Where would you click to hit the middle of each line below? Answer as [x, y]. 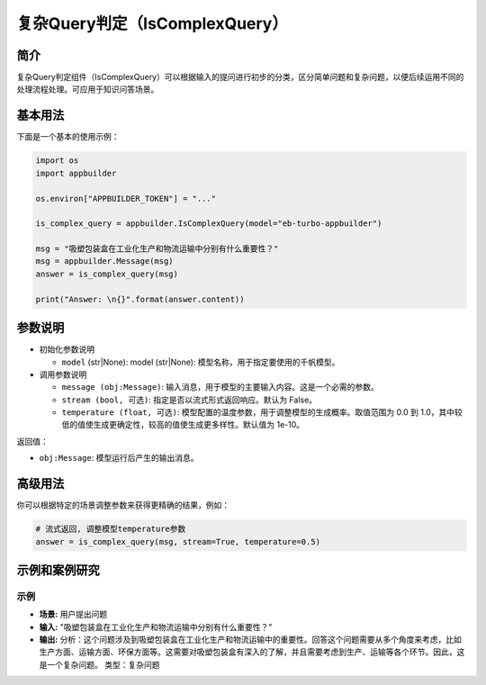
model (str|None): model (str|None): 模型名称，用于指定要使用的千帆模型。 [201, 362]
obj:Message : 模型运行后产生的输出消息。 [119, 458]
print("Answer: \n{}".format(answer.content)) [140, 299]
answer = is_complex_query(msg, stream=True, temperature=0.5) [178, 541]
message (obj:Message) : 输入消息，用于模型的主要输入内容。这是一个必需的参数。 [220, 387]
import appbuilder [76, 173]
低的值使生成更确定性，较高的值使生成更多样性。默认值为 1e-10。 [183, 425]
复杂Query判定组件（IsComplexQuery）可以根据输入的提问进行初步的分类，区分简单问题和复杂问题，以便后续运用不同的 [240, 77]
